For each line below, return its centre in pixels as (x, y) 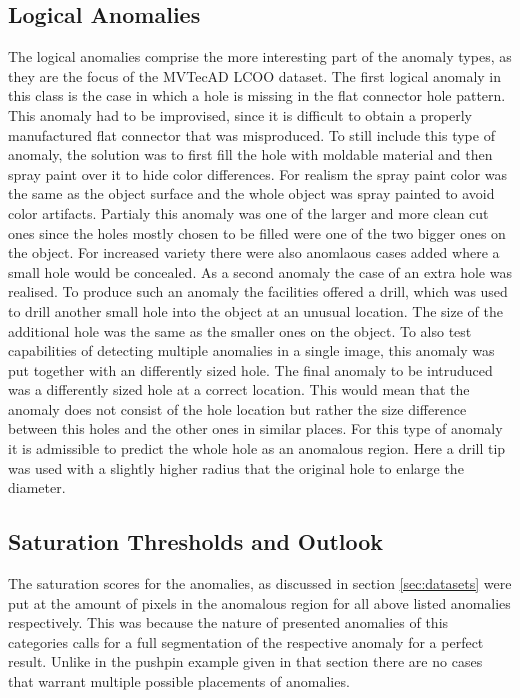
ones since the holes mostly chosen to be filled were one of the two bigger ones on (257, 232)
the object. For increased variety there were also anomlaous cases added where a (254, 252)
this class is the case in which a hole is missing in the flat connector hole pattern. (257, 95)
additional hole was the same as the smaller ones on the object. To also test (240, 330)
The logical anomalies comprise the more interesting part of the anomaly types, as (260, 56)
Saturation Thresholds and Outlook (196, 541)
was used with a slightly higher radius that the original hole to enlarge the (236, 467)
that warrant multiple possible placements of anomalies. (179, 681)
